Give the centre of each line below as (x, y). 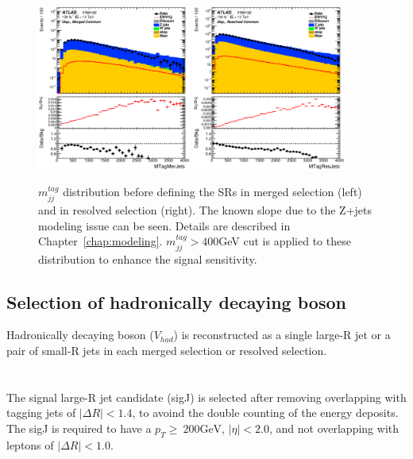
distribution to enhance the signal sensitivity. (148, 258)
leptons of (30, 444)
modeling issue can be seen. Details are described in (164, 225)
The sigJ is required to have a (79, 428)
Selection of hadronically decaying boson (176, 301)
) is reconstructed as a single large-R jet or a (282, 335)
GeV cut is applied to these (285, 241)
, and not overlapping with (334, 428)
